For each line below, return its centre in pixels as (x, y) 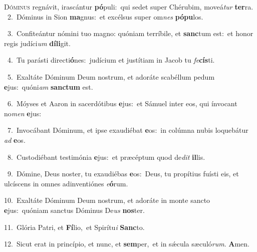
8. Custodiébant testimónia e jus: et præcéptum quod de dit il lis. (106, 157)
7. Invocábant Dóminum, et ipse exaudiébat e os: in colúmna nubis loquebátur (128, 130)
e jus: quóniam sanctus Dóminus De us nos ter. (74, 210)
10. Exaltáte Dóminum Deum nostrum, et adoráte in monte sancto (107, 200)
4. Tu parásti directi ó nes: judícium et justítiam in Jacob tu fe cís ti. (111, 60)
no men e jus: (23, 113)
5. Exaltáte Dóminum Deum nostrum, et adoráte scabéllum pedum (111, 76)
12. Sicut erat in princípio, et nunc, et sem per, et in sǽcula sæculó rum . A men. (127, 244)
